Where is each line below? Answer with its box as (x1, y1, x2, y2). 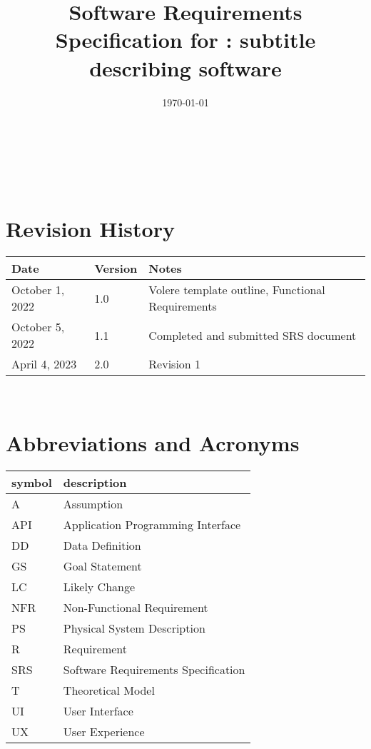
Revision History (6, 214, 175, 243)
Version (94, 260, 138, 277)
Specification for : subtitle (55, 25, 316, 54)
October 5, (11, 318, 65, 336)
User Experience (63, 723, 145, 740)
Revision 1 (148, 356, 201, 373)
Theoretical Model (63, 682, 155, 699)
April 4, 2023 (11, 356, 77, 373)
